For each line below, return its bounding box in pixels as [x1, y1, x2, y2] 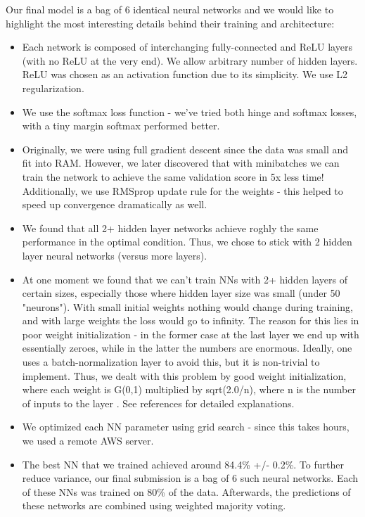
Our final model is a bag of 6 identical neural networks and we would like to [6, 2, 334, 16]
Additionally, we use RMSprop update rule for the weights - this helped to [22, 183, 343, 198]
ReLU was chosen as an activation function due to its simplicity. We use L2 [22, 67, 348, 82]
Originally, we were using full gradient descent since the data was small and [22, 141, 349, 156]
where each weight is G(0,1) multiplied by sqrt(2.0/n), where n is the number [22, 382, 356, 397]
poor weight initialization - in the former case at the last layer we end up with [22, 326, 359, 341]
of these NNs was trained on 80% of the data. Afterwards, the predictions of [22, 484, 351, 499]
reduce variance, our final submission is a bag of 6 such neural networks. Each [22, 471, 359, 485]
